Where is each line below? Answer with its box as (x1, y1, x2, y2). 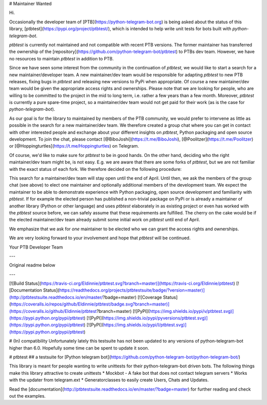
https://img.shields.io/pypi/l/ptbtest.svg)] (103, 322, 187, 328)
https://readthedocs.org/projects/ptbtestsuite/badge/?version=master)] (59, 287, 205, 293)
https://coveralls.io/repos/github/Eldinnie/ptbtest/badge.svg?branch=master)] (10, 301, 170, 307)
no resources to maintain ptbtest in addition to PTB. (9, 55, 114, 61)
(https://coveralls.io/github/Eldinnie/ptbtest (9, 308, 97, 314)
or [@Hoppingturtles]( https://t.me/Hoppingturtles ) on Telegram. (9, 143, 139, 149)
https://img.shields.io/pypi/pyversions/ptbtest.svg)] (103, 315, 208, 321)
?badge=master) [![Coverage (102, 294, 162, 300)
